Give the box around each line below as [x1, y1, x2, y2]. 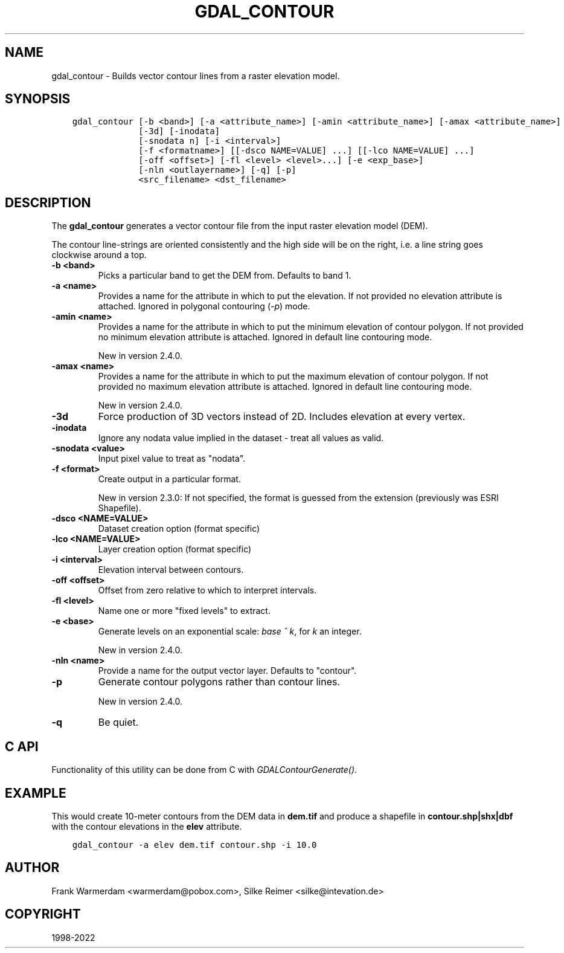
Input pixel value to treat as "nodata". [98, 453, 246, 464]
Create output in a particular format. [98, 474, 241, 485]
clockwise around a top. [51, 250, 147, 260]
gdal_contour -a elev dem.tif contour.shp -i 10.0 [72, 839, 317, 850]
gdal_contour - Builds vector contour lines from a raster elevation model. [51, 70, 340, 81]
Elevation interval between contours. [98, 564, 244, 575]
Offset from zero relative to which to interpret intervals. [98, 585, 317, 596]
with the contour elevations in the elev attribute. [51, 821, 242, 832]
